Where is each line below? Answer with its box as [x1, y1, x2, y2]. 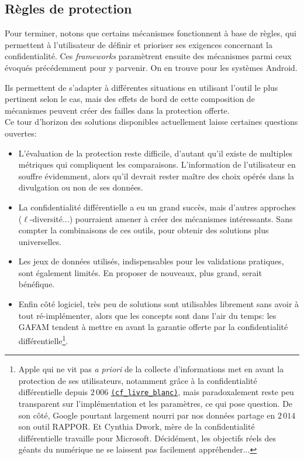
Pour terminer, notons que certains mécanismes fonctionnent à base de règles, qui [5, 27, 296, 39]
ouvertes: [5, 127, 37, 139]
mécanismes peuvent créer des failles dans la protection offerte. [5, 104, 230, 116]
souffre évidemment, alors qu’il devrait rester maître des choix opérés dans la [18, 169, 295, 182]
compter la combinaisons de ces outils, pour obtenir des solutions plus [18, 224, 269, 236]
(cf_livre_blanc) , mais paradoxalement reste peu [110, 386, 294, 398]
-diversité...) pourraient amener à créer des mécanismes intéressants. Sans [29, 212, 293, 225]
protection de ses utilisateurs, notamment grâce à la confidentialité [18, 374, 257, 386]
